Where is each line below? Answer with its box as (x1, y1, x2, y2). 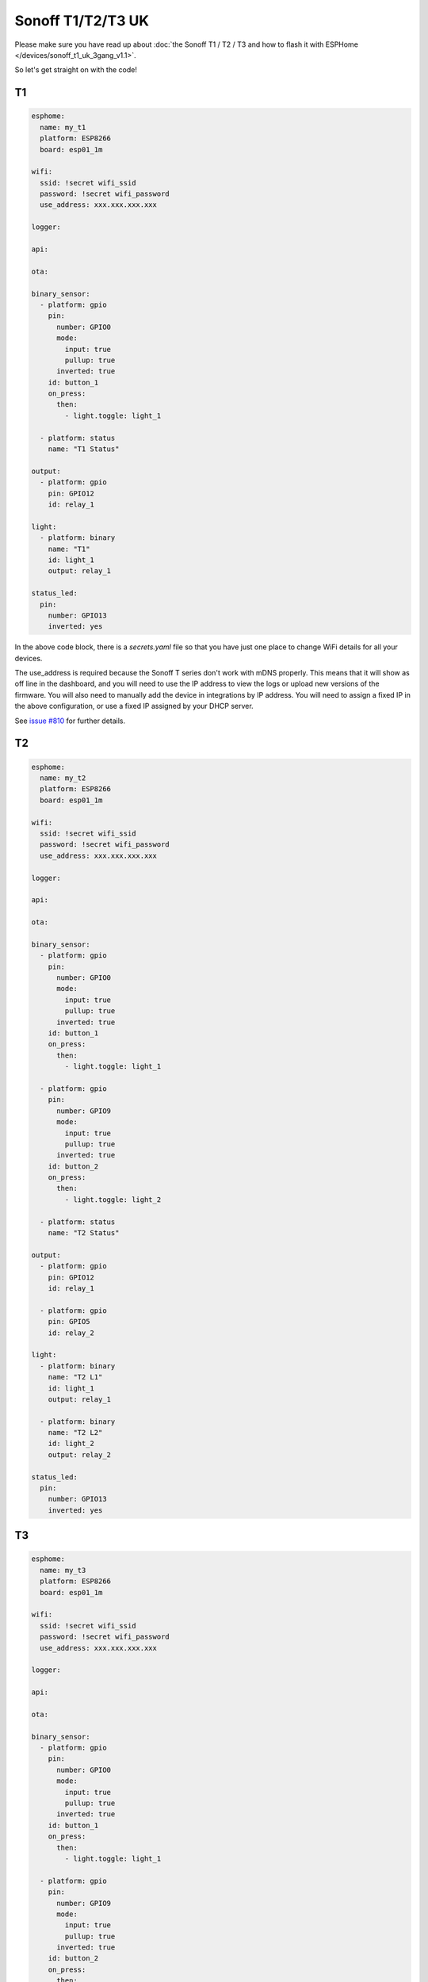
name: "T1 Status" (48, 445, 120, 453)
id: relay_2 (48, 1328, 95, 1337)
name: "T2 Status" (48, 1229, 120, 1238)
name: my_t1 (40, 123, 86, 132)
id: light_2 (48, 1439, 95, 1448)
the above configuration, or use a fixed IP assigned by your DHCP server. (14, 702, 254, 711)
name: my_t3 (40, 1566, 86, 1575)
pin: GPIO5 (48, 1317, 90, 1326)
